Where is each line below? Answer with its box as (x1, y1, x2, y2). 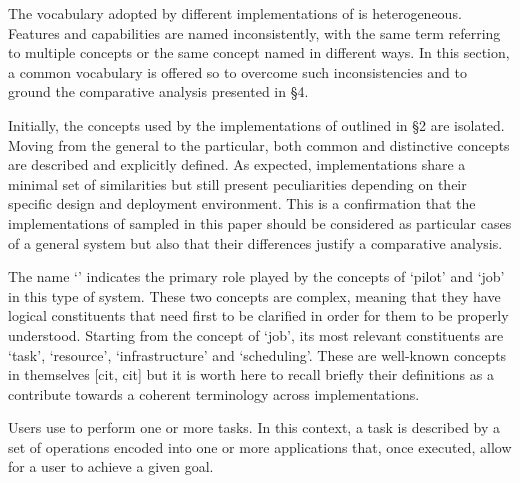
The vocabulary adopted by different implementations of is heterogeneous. (8, 3, 462, 23)
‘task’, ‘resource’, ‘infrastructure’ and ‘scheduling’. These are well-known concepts (8, 344, 507, 365)
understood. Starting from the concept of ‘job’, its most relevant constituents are (8, 324, 504, 345)
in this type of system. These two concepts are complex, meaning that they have (8, 285, 501, 306)
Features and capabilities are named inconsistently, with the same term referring (8, 22, 501, 43)
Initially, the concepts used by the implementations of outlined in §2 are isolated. (8, 114, 505, 135)
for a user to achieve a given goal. (8, 456, 214, 477)
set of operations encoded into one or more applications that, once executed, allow (8, 436, 512, 457)
